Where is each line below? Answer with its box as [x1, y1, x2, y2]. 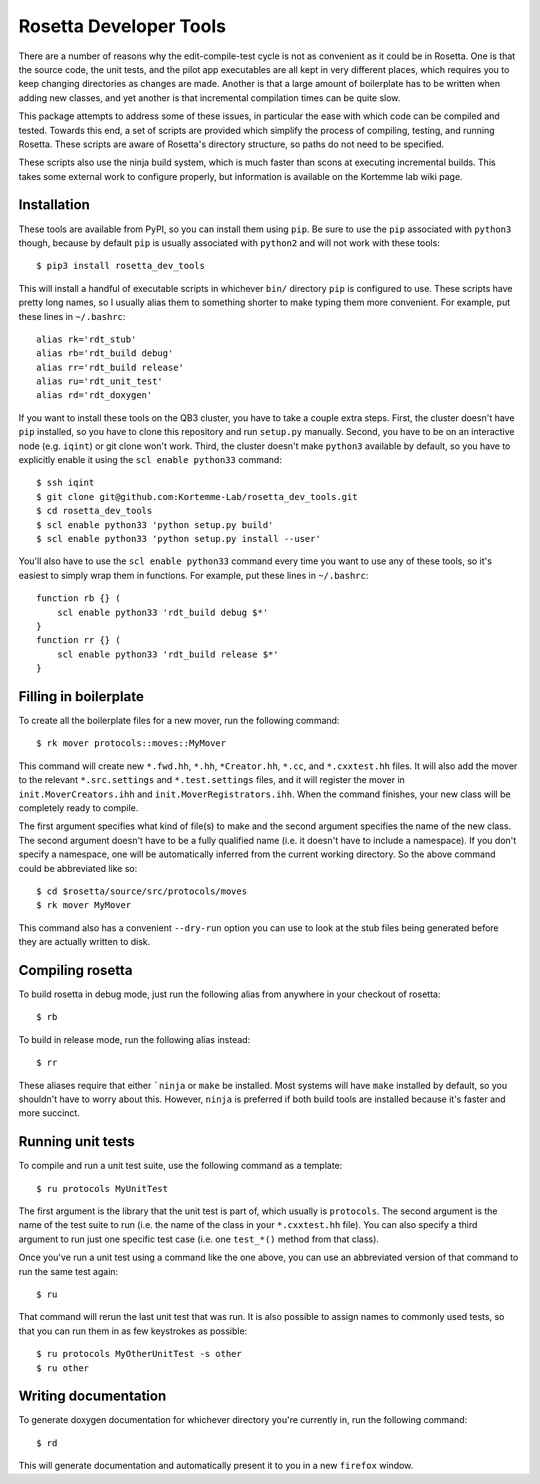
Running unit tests [18, 1133, 135, 1150]
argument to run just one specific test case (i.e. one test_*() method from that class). [18, 1233, 380, 1245]
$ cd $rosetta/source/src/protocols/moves [36, 885, 248, 897]
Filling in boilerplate [18, 688, 144, 705]
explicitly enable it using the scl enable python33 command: [18, 454, 282, 466]
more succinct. [18, 1107, 80, 1119]
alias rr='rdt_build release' [36, 361, 185, 373]
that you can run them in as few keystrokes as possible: [18, 1325, 248, 1337]
